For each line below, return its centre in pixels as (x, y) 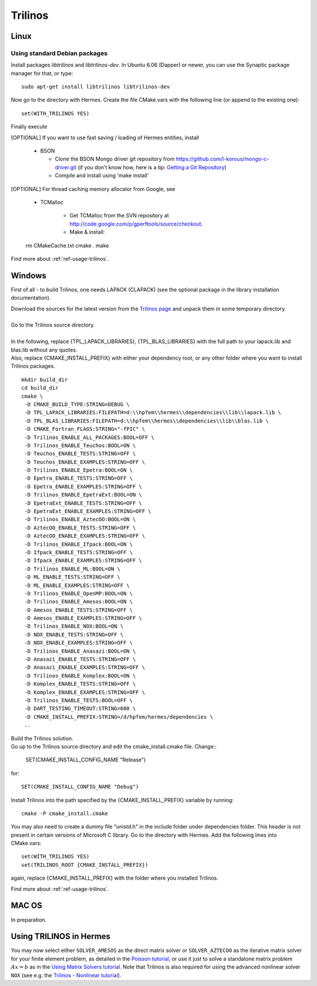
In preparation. (29, 920)
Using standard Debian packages (59, 53)
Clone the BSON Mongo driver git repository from (115, 159)
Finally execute (29, 127)
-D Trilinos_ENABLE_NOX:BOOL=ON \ (74, 626)
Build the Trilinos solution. (42, 738)
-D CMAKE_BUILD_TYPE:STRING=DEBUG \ (77, 404)
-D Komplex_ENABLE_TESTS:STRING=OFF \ (80, 684)
